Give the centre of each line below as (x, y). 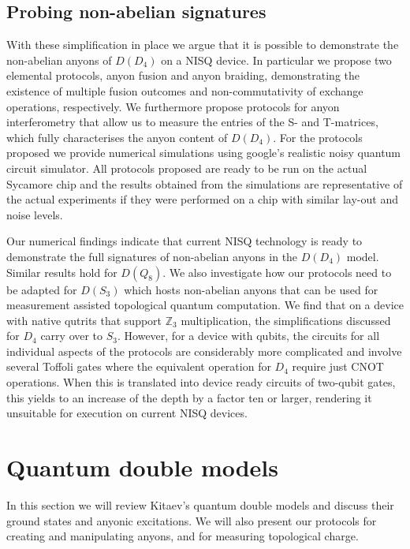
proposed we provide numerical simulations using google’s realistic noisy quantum (204, 153)
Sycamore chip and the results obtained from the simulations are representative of (205, 183)
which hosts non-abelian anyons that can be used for (251, 289)
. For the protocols (318, 137)
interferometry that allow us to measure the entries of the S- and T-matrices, (192, 122)
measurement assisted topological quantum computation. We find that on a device (205, 305)
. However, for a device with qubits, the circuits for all (249, 336)
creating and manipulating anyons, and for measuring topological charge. (183, 536)
